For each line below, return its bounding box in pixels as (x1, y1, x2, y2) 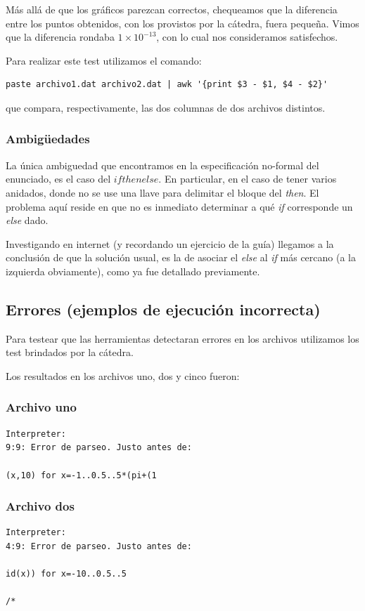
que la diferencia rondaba (6, 29, 115, 44)
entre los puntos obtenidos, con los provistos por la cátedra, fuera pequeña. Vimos (6, 15, 359, 30)
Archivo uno (6, 398, 77, 416)
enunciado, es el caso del (6, 171, 111, 186)
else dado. (6, 213, 49, 228)
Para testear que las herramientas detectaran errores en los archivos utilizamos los (6, 331, 359, 346)
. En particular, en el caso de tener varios (158, 171, 337, 186)
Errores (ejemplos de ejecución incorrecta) (6, 298, 321, 320)
